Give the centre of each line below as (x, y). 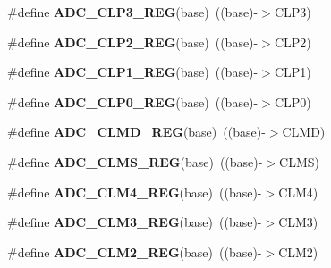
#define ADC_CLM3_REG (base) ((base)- (135, 222)
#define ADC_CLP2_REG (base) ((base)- (133, 42)
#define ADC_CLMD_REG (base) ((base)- (136, 132)
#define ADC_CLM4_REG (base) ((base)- (135, 192)
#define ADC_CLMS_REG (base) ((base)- (135, 161)
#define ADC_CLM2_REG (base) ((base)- (135, 251)
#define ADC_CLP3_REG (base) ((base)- (133, 12)
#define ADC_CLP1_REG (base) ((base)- (133, 72)
